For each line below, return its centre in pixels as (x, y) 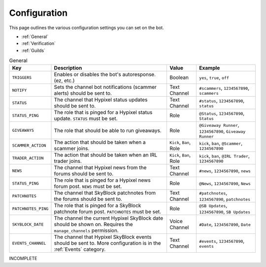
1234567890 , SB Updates (225, 212)
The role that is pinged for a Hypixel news (102, 180)
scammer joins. (72, 149)
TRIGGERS (22, 77)
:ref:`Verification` (39, 43)
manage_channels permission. (86, 230)
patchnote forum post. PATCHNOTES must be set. (108, 212)
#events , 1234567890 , (222, 241)
